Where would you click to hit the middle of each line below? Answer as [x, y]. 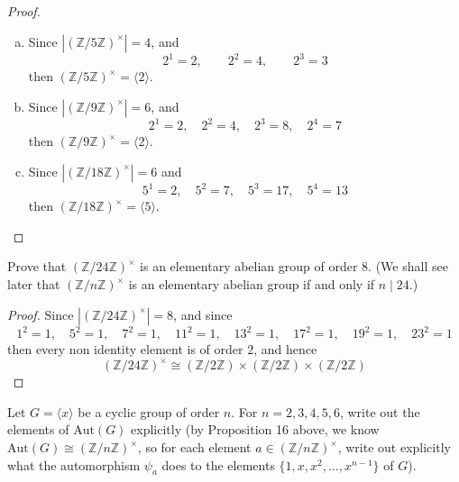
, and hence [285, 349]
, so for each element [194, 447]
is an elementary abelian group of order [249, 266]
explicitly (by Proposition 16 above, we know [255, 429]
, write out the [380, 411]
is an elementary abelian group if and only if [252, 284]
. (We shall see [408, 266]
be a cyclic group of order [149, 411]
